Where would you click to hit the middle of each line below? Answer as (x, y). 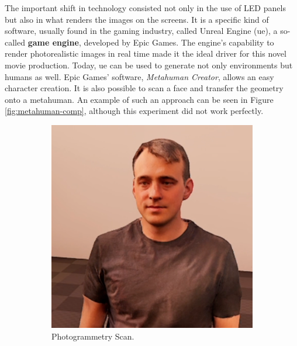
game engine (53, 42)
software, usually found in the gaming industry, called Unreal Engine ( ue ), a (141, 31)
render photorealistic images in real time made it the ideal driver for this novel (146, 53)
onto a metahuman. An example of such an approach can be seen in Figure (139, 99)
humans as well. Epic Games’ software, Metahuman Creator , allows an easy (139, 76)
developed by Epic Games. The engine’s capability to (179, 42)
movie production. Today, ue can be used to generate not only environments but (149, 65)
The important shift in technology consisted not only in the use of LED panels (145, 8)
